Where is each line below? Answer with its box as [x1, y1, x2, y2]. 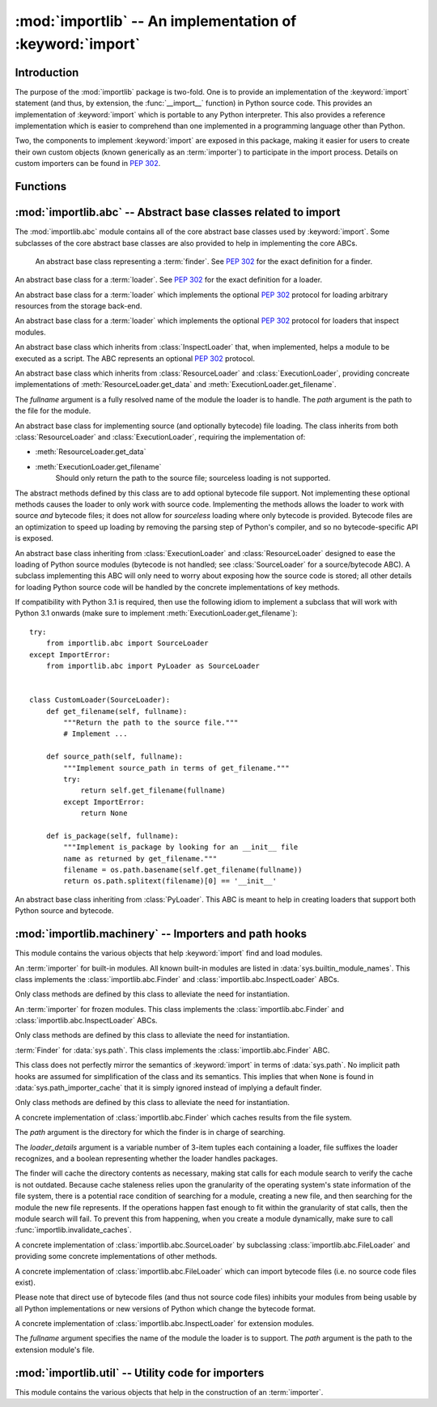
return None [80, 809, 128, 818]
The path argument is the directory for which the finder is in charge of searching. [15, 1128, 286, 1137]
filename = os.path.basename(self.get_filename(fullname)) [63, 865, 303, 874]
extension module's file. [15, 1345, 95, 1354]
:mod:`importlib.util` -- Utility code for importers [15, 1366, 265, 1379]
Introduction [15, 66, 79, 79]
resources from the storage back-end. [15, 301, 142, 311]
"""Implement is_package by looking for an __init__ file [63, 843, 299, 852]
